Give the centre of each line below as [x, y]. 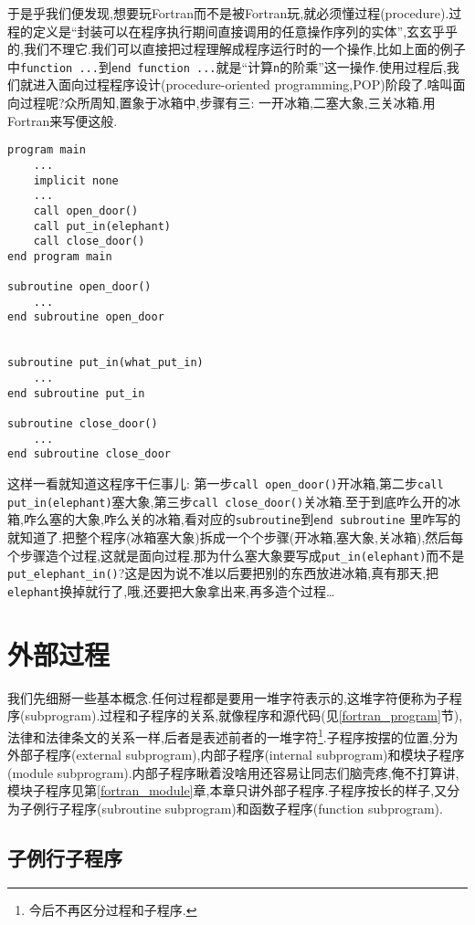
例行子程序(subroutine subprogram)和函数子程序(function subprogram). [237, 808]
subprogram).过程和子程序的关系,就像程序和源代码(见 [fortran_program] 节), [244, 715]
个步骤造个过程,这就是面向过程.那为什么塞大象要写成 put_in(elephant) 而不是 [236, 555]
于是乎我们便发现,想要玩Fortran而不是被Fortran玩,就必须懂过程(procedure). [228, 13]
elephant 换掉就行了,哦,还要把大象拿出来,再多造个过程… [171, 590]
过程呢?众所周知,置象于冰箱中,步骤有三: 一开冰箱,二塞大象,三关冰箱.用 [227, 103]
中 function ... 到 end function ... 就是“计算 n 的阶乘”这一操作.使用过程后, [227, 66]
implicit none [76, 180]
